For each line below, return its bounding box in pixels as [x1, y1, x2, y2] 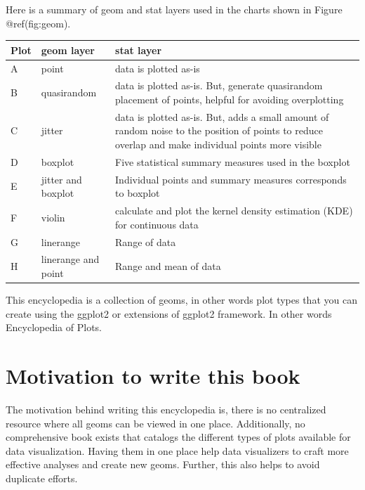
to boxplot [115, 186, 160, 200]
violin [41, 209, 65, 224]
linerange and [41, 252, 100, 266]
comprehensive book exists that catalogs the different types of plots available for [6, 430, 351, 444]
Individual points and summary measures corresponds [115, 172, 347, 186]
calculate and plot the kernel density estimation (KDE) [115, 203, 353, 218]
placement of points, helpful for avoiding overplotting [115, 91, 344, 106]
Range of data [115, 234, 176, 249]
